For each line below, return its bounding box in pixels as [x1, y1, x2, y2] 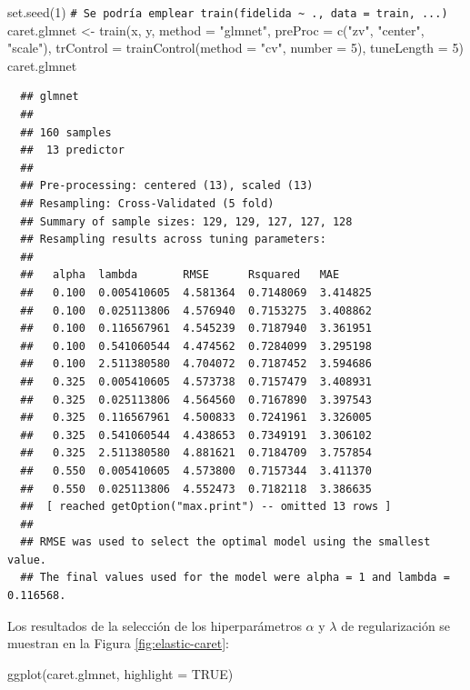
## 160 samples [20, 125, 112, 139]
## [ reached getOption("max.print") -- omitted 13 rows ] [20, 500, 392, 514]
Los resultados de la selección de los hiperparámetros [7, 615, 302, 635]
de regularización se [341, 615, 451, 635]
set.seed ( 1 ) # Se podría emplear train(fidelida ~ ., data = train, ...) [7, 3, 448, 21]
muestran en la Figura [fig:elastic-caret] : [7, 634, 229, 653]
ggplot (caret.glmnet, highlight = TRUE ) [7, 664, 234, 683]
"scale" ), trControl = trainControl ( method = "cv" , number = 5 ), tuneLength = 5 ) [7, 38, 464, 57]
